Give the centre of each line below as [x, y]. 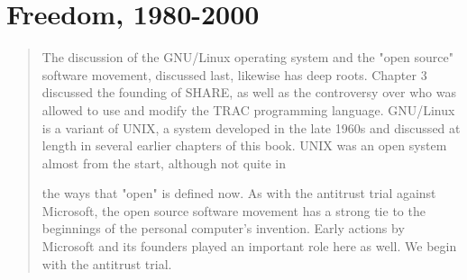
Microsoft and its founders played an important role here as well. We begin [249, 246]
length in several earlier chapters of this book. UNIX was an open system [244, 145]
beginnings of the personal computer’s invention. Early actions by [223, 228]
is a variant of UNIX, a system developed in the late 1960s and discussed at [251, 127]
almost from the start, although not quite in [164, 163]
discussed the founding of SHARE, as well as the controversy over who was [249, 92]
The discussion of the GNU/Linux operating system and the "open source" [247, 57]
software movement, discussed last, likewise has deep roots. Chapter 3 [234, 74]
